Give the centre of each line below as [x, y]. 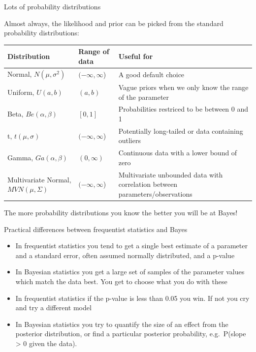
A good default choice [151, 74]
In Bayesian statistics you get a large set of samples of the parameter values [130, 272]
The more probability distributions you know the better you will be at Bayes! [121, 212]
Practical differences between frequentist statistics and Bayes [96, 229]
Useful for [136, 56]
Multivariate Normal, [39, 179]
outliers [129, 140]
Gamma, [20, 158]
